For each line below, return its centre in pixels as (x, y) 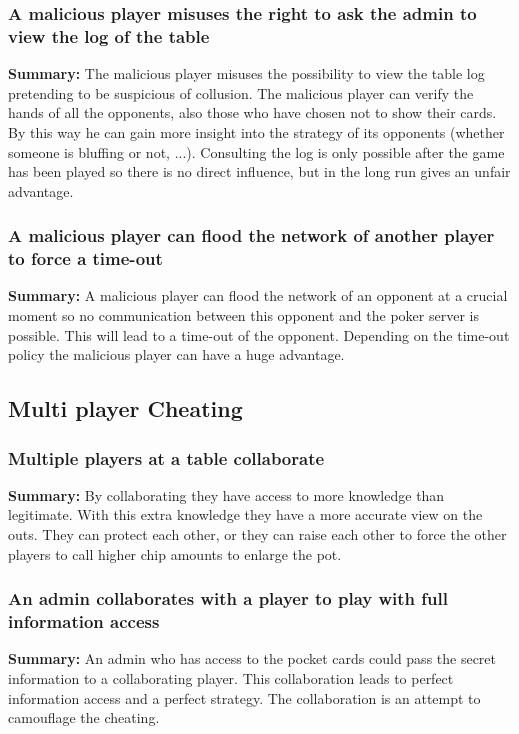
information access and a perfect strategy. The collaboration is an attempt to (244, 697)
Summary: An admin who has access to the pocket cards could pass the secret (252, 658)
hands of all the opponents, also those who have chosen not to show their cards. (252, 112)
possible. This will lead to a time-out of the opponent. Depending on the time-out (259, 334)
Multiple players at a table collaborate (166, 457)
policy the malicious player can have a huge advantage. (176, 354)
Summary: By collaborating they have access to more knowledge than (226, 494)
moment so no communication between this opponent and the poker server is (243, 315)
